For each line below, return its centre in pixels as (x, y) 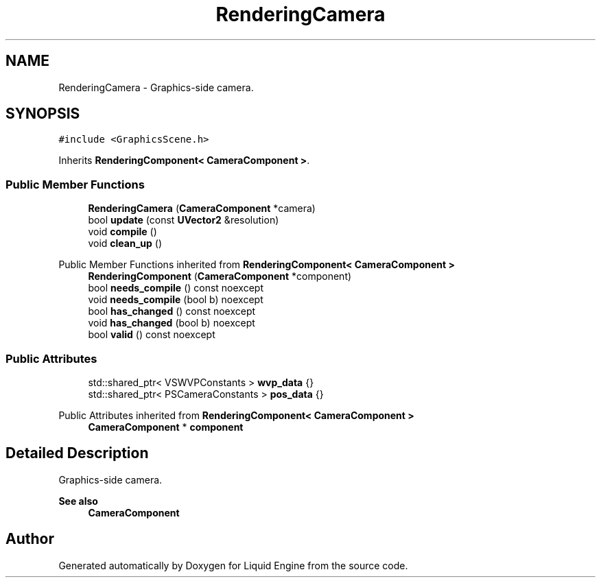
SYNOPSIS (43, 114)
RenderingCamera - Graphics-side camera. (156, 87)
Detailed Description (77, 453)
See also (78, 501)
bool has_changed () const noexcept (172, 311)
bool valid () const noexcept (152, 335)
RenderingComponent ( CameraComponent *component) (220, 276)
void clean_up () (125, 243)
